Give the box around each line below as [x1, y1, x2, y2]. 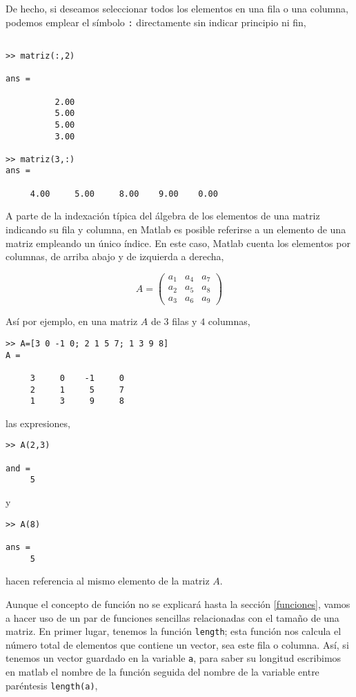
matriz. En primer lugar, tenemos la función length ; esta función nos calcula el [6, 624, 342, 638]
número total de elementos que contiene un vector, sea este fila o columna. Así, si [6, 637, 349, 651]
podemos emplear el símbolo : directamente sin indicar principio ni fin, [6, 14, 306, 29]
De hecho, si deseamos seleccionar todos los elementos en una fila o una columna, [6, 1, 348, 15]
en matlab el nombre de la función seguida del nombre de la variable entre [6, 665, 319, 678]
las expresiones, [6, 415, 70, 430]
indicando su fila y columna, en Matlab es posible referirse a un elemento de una [6, 222, 346, 237]
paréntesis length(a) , [6, 678, 98, 692]
